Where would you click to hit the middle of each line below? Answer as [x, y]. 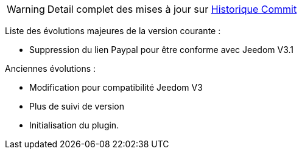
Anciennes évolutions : [51, 68]
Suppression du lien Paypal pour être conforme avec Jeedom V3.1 [162, 50]
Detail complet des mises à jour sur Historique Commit [172, 9]
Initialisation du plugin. [74, 125]
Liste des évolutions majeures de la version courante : [113, 31]
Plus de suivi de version [77, 106]
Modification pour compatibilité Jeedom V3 [116, 87]
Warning [26, 9]
